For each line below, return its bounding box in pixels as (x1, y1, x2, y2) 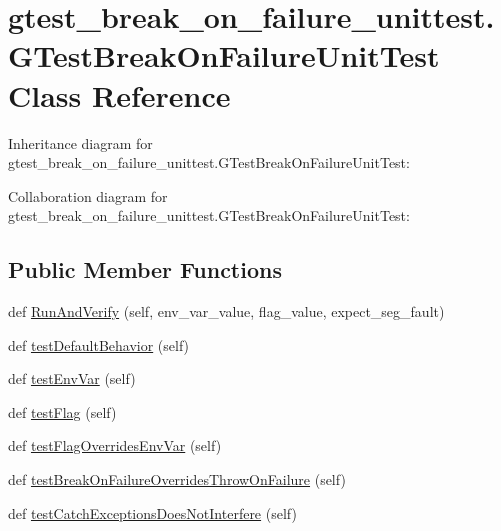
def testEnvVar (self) (8, 368, 136, 389)
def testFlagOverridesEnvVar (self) (8, 435, 222, 456)
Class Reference (8, 74, 231, 115)
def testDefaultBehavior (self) (8, 334, 190, 355)
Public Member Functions (8, 254, 282, 285)
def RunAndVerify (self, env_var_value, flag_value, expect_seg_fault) (8, 301, 445, 322)
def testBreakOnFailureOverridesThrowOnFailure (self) (8, 469, 346, 490)
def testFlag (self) (8, 401, 117, 422)
